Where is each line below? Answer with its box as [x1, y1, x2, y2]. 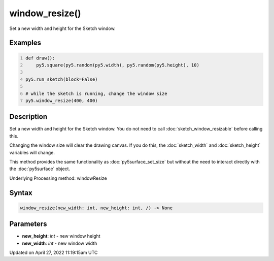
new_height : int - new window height [22, 233, 101, 239]
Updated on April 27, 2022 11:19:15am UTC [9, 249, 98, 256]
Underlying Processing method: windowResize [9, 175, 107, 181]
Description [9, 112, 48, 121]
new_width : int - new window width [22, 240, 97, 246]
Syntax [9, 188, 32, 197]
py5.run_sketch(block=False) [25, 76, 98, 82]
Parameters [9, 220, 47, 229]
